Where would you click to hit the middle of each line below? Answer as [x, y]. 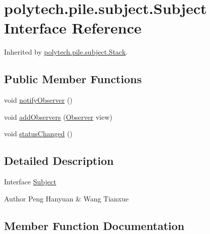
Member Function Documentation [94, 225]
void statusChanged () [38, 134]
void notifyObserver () [38, 100]
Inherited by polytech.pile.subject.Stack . [66, 52]
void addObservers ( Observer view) [58, 116]
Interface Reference [73, 28]
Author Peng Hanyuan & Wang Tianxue [67, 198]
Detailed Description [59, 161]
